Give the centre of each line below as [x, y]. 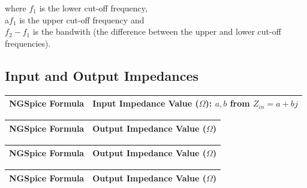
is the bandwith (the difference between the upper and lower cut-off [157, 31]
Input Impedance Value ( [146, 103]
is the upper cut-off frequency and [82, 19]
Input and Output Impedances [102, 75]
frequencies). [28, 43]
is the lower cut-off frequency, [93, 8]
